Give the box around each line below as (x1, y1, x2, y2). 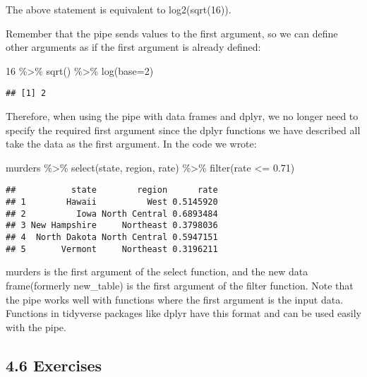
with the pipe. (6, 319, 66, 334)
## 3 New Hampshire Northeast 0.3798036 (6, 220, 218, 231)
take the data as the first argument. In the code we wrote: (6, 136, 257, 151)
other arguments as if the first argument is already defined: (6, 40, 261, 54)
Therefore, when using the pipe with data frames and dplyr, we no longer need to (6, 109, 359, 124)
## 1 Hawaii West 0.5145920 (6, 197, 218, 208)
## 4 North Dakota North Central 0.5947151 (6, 232, 218, 243)
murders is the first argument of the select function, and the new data (6, 264, 308, 279)
